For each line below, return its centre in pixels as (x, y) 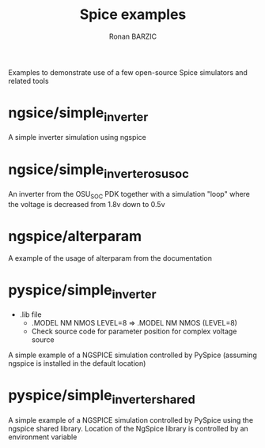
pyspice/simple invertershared (102, 397)
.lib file (30, 314)
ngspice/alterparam (75, 236)
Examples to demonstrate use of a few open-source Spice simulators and (128, 72)
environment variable (43, 437)
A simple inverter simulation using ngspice (77, 137)
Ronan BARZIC (133, 36)
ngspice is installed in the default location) (77, 363)
